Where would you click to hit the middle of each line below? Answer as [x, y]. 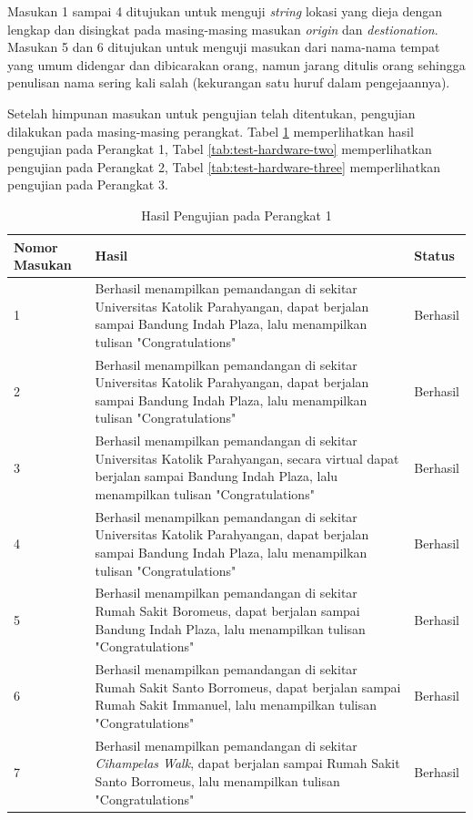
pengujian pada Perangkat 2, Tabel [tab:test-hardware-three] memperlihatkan [224, 166]
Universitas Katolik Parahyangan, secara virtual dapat [247, 458]
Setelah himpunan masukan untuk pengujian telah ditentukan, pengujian [211, 113]
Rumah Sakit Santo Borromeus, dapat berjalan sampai [248, 687]
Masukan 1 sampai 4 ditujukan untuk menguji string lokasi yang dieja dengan [225, 11]
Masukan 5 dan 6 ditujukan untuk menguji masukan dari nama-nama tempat [224, 47]
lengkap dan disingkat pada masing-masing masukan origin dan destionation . [223, 29]
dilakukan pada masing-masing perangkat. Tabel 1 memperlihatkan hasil [211, 131]
